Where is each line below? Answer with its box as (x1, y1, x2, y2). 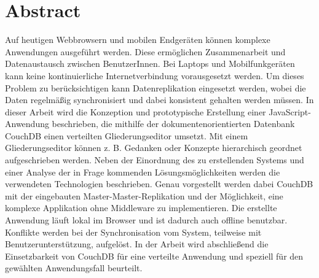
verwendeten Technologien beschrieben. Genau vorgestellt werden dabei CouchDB (5, 177, 313, 190)
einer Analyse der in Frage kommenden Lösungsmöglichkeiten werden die (5, 165, 280, 178)
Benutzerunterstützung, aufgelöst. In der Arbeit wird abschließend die (5, 237, 269, 250)
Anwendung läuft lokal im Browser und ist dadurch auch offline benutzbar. (5, 214, 288, 226)
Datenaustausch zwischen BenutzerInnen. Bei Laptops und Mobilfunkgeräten (5, 57, 295, 70)
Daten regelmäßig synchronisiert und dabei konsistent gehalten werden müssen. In (5, 93, 314, 106)
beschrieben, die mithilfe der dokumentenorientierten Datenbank (52, 117, 295, 130)
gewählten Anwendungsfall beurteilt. (5, 261, 143, 274)
